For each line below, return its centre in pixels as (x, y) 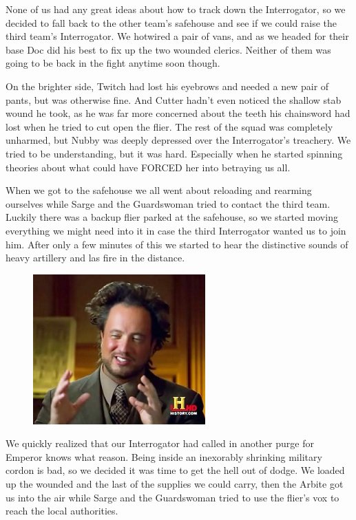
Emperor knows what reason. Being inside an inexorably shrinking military (164, 456)
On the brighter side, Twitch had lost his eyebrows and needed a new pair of (167, 86)
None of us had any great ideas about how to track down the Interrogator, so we (176, 9)
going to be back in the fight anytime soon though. (113, 63)
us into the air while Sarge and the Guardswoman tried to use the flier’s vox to (172, 497)
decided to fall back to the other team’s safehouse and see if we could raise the (171, 22)
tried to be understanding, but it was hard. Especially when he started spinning (174, 153)
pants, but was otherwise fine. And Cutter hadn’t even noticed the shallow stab (174, 99)
